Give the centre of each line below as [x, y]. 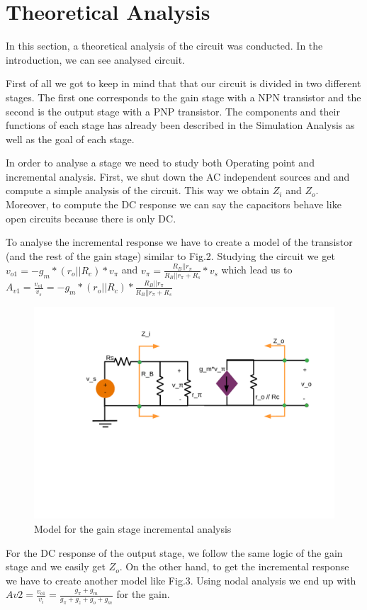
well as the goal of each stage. [70, 139]
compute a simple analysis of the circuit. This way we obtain [138, 190]
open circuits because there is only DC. [91, 218]
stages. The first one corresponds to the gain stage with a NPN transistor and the [183, 97]
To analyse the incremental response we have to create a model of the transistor [179, 242]
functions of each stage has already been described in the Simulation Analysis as [180, 125]
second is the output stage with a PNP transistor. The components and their [173, 111]
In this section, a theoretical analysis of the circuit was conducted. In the [164, 46]
